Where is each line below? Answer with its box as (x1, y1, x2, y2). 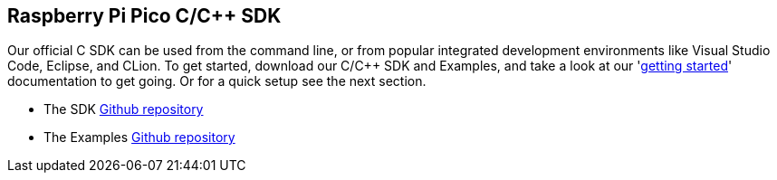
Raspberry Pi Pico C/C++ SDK (7, 5, 282, 27)
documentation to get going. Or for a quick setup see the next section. (7, 73, 427, 90)
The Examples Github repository (43, 129, 235, 146)
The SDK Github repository (43, 101, 204, 118)
